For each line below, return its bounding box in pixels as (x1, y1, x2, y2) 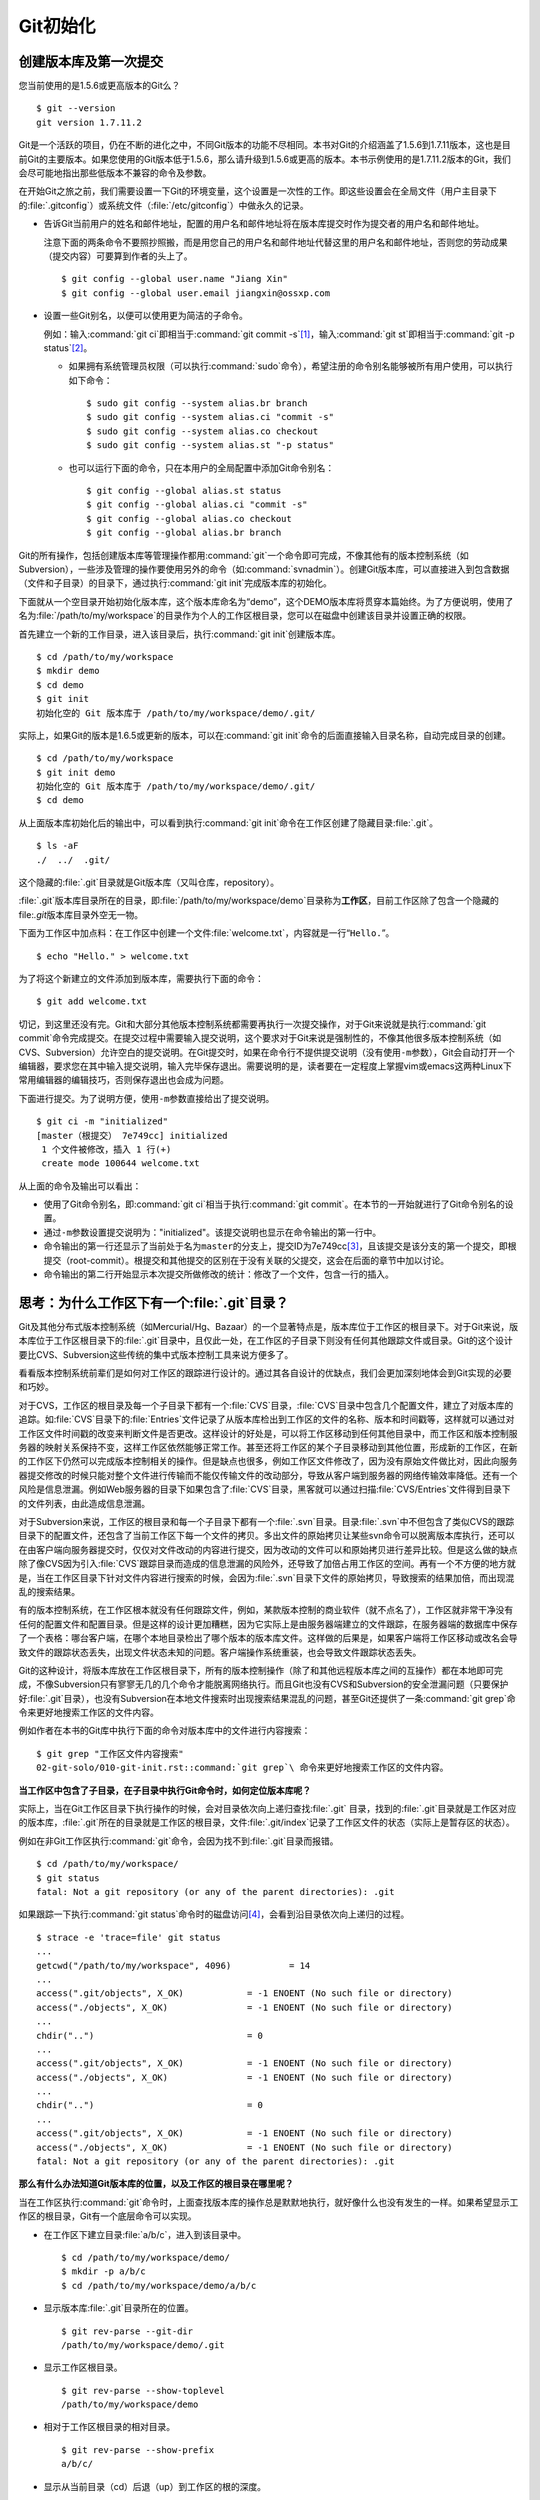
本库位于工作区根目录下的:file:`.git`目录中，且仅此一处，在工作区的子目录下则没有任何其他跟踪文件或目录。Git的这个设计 (18, 1335, 514, 1347)
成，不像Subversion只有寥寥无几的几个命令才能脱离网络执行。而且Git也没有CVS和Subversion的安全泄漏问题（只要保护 (18, 1678, 509, 1690)
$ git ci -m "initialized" (36, 1116, 169, 1127)
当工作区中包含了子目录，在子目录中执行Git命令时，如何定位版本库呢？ (18, 1784, 312, 1796)
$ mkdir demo (36, 665, 100, 677)
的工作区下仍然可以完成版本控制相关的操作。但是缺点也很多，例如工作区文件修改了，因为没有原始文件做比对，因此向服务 (18, 1455, 518, 1467)
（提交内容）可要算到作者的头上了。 (43, 250, 193, 262)
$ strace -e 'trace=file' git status (36, 1931, 222, 1943)
